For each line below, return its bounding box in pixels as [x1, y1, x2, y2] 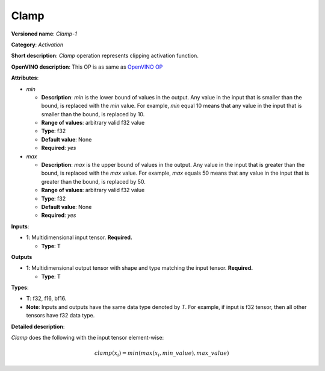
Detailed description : [11, 323, 65, 330]
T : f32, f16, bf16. [26, 295, 67, 302]
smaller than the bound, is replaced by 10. [41, 110, 145, 117]
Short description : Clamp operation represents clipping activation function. [11, 52, 199, 60]
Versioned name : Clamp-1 [11, 30, 78, 37]
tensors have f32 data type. [26, 312, 95, 319]
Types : [11, 284, 29, 291]
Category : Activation [11, 41, 64, 48]
